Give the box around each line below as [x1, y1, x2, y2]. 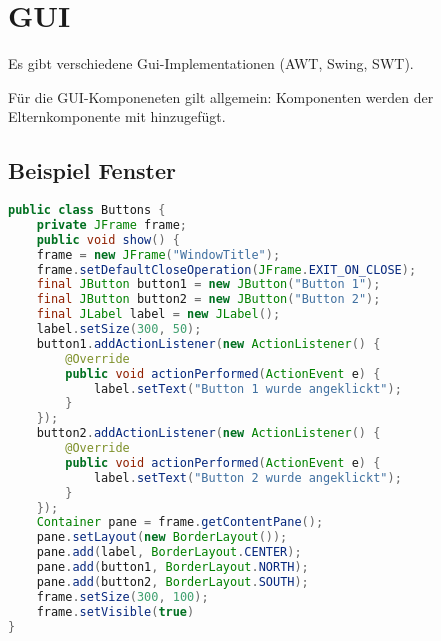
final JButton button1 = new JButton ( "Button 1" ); [36, 277, 381, 292]
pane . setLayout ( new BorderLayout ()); [36, 530, 288, 545]
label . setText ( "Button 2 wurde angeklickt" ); [93, 470, 402, 485]
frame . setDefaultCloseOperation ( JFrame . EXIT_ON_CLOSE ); [36, 262, 417, 277]
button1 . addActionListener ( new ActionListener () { [36, 336, 381, 351]
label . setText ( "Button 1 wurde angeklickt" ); [93, 381, 402, 396]
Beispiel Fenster [8, 155, 177, 186]
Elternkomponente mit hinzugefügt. [8, 106, 226, 127]
